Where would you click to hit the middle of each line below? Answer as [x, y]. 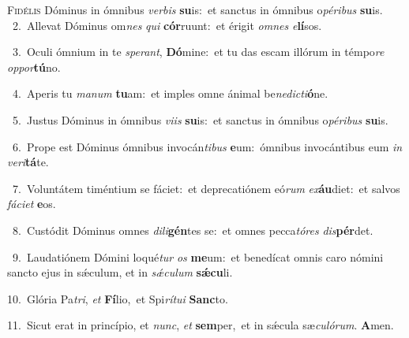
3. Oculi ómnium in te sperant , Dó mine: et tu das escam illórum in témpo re [198, 52]
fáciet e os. [32, 204]
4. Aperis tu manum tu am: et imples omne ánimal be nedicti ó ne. [170, 93]
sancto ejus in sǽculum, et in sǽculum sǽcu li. [120, 272]
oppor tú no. [34, 67]
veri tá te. [28, 162]
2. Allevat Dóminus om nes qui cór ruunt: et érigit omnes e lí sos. [167, 25]
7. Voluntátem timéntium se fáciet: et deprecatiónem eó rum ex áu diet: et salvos [206, 188]
